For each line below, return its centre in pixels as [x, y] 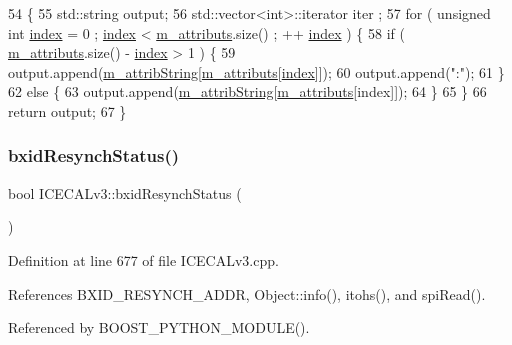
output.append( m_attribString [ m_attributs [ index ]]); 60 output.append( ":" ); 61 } [256, 71]
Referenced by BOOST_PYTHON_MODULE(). [159, 327]
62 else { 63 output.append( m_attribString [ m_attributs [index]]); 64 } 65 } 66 [247, 91]
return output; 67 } [67, 110]
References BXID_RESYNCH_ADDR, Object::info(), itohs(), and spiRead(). [247, 293]
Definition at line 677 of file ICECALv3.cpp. [143, 259]
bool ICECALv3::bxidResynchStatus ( [125, 192]
